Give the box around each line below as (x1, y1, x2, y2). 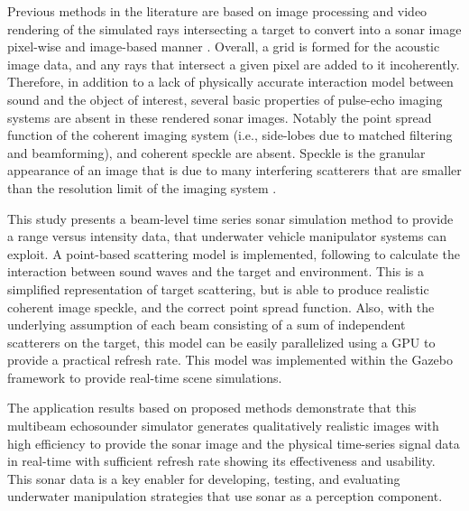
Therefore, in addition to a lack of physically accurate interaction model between (7, 72, 454, 91)
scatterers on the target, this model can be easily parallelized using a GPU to (7, 332, 436, 351)
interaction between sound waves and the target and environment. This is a (7, 262, 425, 281)
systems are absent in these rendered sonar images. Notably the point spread (7, 107, 432, 126)
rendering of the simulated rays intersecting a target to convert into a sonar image (7, 19, 462, 38)
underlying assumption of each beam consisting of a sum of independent (7, 315, 406, 334)
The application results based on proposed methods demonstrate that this (7, 398, 417, 417)
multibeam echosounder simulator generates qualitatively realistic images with (7, 416, 439, 435)
